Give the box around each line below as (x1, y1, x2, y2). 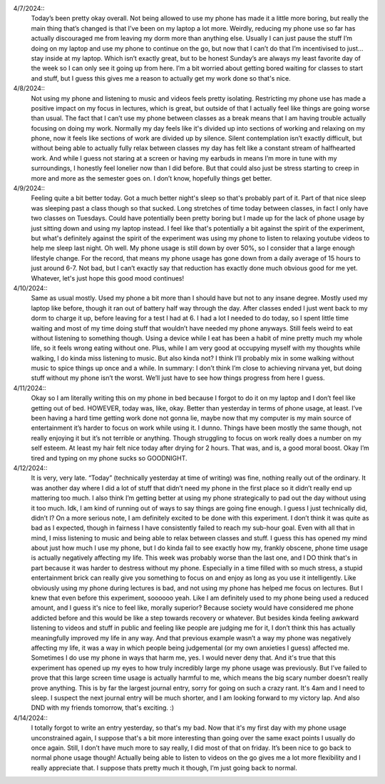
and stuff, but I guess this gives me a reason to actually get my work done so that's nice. (31, 74, 292, 82)
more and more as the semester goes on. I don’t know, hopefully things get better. (31, 174, 272, 182)
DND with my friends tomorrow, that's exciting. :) (31, 703, 175, 712)
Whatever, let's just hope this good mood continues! (31, 273, 185, 282)
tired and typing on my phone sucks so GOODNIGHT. (31, 453, 188, 462)
